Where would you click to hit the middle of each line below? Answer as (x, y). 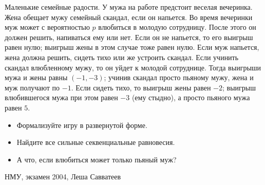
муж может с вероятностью (47, 27)
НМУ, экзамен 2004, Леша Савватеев (63, 177)
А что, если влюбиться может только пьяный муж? (97, 159)
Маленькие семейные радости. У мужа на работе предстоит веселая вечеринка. (129, 7)
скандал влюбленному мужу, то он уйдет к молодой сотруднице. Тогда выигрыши (133, 67)
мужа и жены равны (36, 77)
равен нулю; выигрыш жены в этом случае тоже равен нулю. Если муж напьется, (132, 47)
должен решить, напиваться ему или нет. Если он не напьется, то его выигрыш (129, 37)
